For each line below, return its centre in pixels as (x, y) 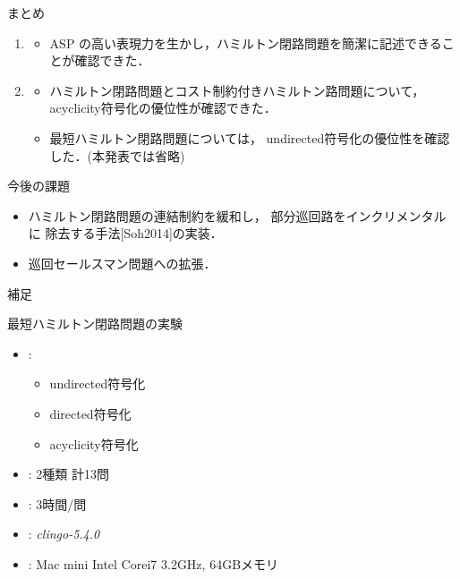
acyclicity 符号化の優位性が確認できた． (163, 108)
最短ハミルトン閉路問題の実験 (95, 324)
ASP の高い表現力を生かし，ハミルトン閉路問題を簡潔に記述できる (246, 43)
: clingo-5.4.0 (64, 534)
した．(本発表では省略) (117, 155)
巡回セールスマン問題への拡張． (122, 263)
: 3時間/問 (57, 503)
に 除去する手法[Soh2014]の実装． (125, 233)
